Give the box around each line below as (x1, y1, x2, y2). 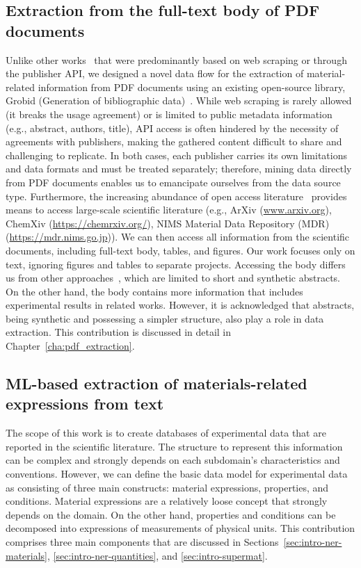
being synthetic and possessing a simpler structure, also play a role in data (6, 311, 324, 325)
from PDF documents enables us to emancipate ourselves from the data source (6, 175, 341, 189)
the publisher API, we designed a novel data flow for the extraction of (6, 66, 304, 81)
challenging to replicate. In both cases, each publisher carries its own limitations (6, 147, 347, 162)
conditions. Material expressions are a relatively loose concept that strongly (6, 494, 328, 508)
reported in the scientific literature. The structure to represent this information (6, 439, 343, 453)
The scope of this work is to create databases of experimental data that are (6, 425, 326, 440)
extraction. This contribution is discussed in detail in (6, 325, 232, 339)
